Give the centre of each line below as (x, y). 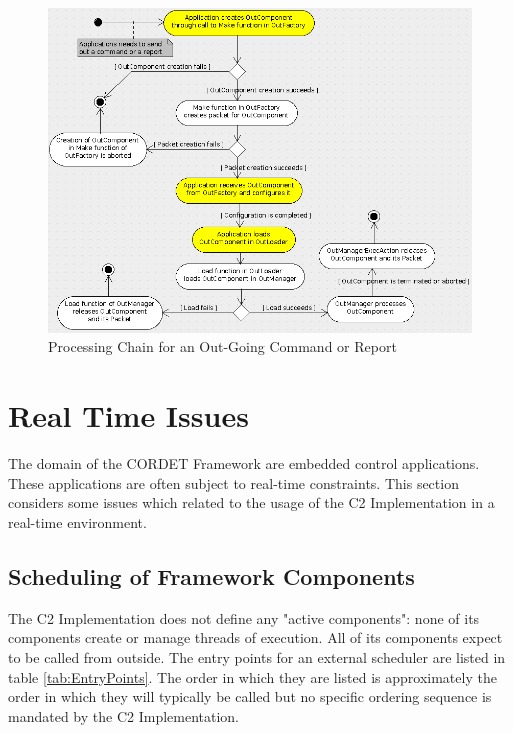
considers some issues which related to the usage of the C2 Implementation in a (251, 502)
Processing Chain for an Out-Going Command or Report (222, 346)
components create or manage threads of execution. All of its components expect (255, 637)
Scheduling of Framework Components (211, 575)
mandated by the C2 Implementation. (123, 715)
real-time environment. (77, 521)
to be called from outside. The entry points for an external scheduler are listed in (257, 656)
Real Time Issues (128, 415)
